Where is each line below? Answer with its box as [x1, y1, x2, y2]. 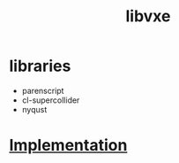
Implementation [9, 136, 128, 156]
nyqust [21, 104, 48, 114]
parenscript [21, 85, 64, 96]
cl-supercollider [21, 95, 80, 105]
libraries [9, 56, 71, 76]
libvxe [125, 6, 171, 27]
